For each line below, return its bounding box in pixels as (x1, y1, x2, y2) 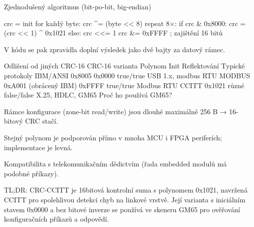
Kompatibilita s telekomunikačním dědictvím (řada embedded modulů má (4, 159, 227, 169)
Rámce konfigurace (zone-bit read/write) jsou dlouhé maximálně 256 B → (4, 106, 227, 116)
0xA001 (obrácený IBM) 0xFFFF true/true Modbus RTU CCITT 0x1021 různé (4, 80, 245, 90)
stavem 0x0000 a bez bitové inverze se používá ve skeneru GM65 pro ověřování (4, 204, 240, 214)
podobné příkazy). (4, 168, 59, 178)
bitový (4, 116, 23, 126)
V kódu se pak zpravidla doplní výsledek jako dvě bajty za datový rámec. (4, 44, 225, 54)
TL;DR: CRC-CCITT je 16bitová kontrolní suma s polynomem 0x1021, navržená (4, 185, 248, 195)
